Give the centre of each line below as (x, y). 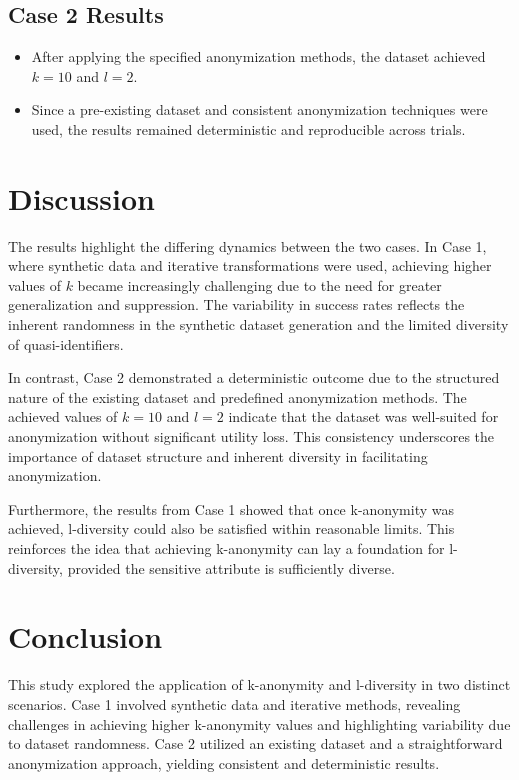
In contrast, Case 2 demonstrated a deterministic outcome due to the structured (254, 377)
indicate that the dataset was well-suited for (363, 416)
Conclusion (85, 636)
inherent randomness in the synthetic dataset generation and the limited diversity (258, 324)
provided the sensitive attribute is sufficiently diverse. (231, 567)
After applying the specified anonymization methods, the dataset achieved (258, 56)
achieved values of (63, 416)
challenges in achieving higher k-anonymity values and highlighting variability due (259, 723)
